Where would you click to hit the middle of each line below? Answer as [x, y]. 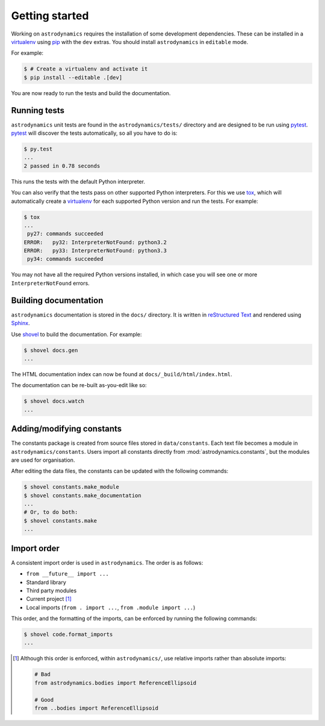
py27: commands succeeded [65, 234]
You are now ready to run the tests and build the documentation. [91, 93]
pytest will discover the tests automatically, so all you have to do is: [94, 133]
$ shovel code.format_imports [68, 634]
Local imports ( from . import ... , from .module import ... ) [111, 607]
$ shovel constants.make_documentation [82, 495]
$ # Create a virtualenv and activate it [86, 69]
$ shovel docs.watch [54, 401]
